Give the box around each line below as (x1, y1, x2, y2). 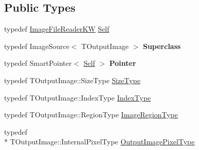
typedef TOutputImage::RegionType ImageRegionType (4, 109, 178, 120)
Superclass (143, 40, 181, 51)
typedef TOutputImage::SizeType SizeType (4, 74, 141, 85)
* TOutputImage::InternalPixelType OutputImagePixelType (4, 136, 195, 147)
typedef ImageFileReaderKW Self (4, 23, 110, 34)
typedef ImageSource (4, 40, 70, 51)
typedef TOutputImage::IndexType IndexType (4, 92, 151, 103)
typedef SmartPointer (4, 58, 72, 68)
